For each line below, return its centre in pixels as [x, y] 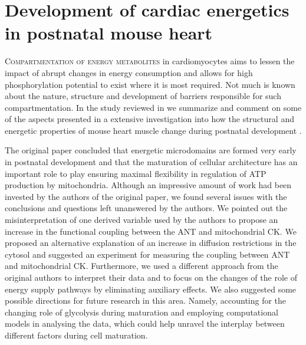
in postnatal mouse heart [109, 33]
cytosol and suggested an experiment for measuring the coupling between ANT [147, 254]
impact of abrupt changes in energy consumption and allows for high [129, 72]
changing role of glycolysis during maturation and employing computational [142, 312]
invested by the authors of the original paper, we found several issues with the [146, 196]
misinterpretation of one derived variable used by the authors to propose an [142, 220]
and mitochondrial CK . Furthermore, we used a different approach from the [142, 266]
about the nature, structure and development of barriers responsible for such [143, 96]
